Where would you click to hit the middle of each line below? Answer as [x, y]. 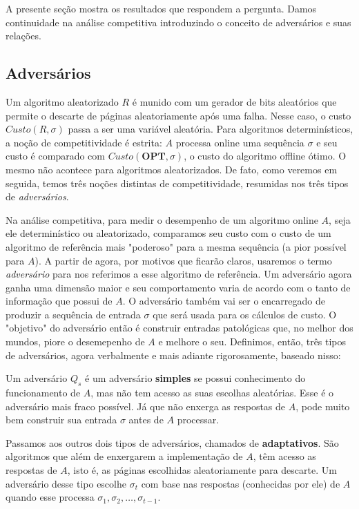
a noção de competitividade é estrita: [84, 142]
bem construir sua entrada [61, 420]
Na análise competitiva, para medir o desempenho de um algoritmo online [162, 219]
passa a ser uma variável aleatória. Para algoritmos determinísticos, [211, 129]
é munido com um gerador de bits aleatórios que [234, 101]
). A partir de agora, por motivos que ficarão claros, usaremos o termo [183, 260]
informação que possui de [59, 301]
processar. [198, 420]
